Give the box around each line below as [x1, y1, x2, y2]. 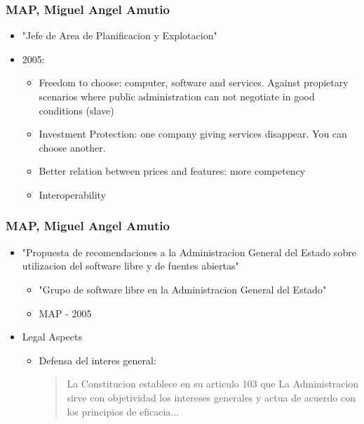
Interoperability [39, 187, 106, 201]
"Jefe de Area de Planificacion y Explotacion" [22, 28, 217, 43]
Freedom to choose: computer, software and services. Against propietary [39, 75, 349, 90]
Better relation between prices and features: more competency [39, 164, 306, 178]
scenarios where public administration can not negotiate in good [39, 89, 315, 103]
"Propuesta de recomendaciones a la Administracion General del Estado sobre [22, 244, 356, 259]
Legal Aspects [22, 329, 82, 344]
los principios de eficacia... [67, 404, 180, 418]
